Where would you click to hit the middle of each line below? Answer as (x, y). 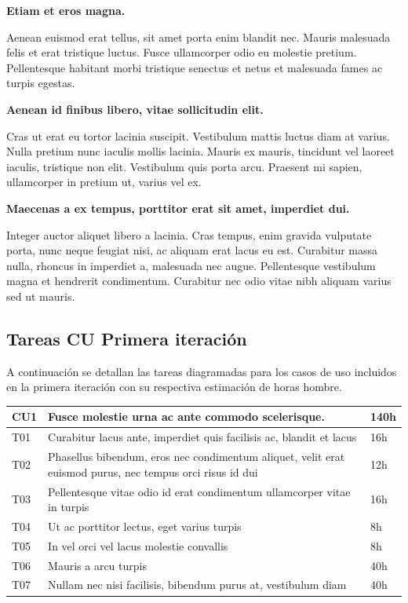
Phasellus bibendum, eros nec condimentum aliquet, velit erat (197, 457)
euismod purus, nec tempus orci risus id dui (153, 471)
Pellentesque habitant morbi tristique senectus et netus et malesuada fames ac (195, 67)
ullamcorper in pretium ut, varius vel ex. (104, 182)
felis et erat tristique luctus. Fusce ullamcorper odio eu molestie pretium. (182, 52)
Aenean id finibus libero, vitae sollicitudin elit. (135, 109)
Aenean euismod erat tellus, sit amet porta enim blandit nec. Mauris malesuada (199, 37)
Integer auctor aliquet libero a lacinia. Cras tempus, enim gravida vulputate (189, 234)
